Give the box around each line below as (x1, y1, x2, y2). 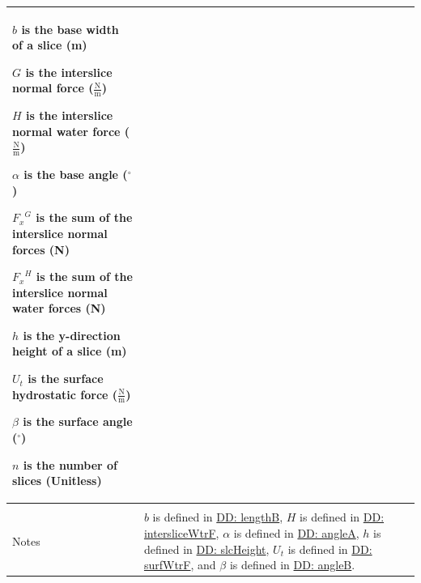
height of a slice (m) (12, 343, 127, 360)
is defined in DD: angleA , (233, 524, 359, 541)
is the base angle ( (23, 166, 128, 183)
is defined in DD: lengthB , (152, 509, 283, 526)
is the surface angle (23, 413, 133, 430)
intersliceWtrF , (143, 524, 219, 541)
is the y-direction (23, 326, 121, 343)
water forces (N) (12, 300, 106, 317)
